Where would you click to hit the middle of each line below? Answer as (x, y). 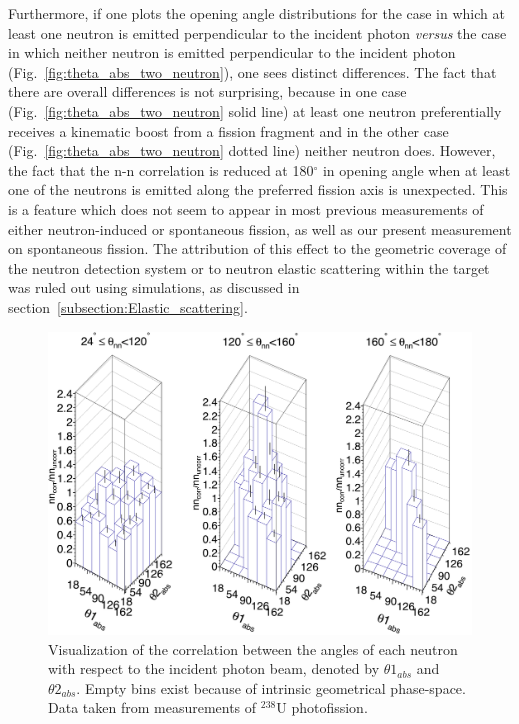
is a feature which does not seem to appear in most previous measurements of (246, 208)
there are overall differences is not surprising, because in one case (207, 91)
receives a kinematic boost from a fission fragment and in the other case (228, 130)
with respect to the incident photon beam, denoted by (214, 668)
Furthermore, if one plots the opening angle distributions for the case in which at (256, 13)
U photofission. (322, 707)
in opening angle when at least (416, 169)
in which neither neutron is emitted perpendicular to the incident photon (232, 52)
